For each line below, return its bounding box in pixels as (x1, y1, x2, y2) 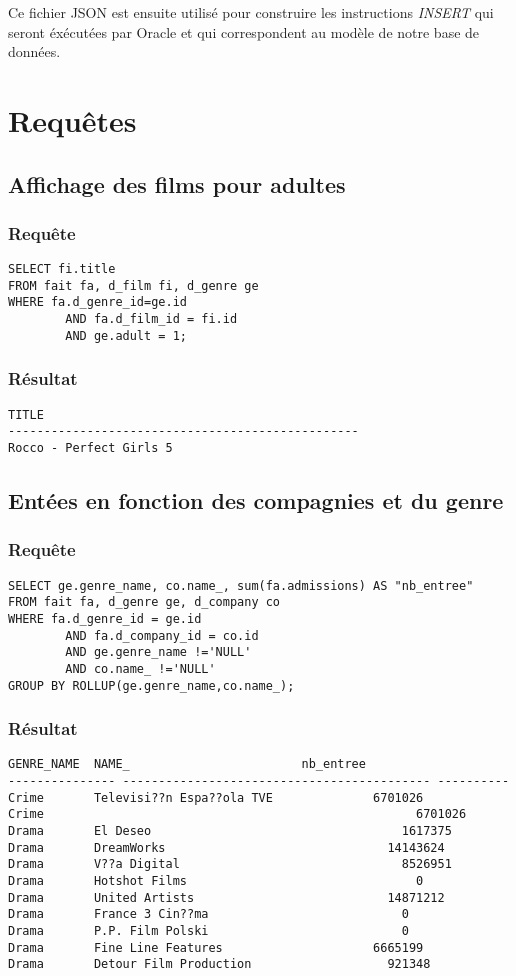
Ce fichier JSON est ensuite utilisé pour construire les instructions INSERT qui (8, 2, 494, 22)
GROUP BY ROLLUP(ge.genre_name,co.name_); (8, 678, 295, 693)
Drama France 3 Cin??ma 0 (8, 907, 409, 922)
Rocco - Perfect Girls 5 (8, 440, 173, 455)
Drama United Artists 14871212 (8, 890, 445, 905)
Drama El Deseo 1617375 (8, 824, 452, 839)
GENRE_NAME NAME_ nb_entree (8, 757, 366, 772)
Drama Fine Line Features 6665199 (8, 940, 424, 955)
